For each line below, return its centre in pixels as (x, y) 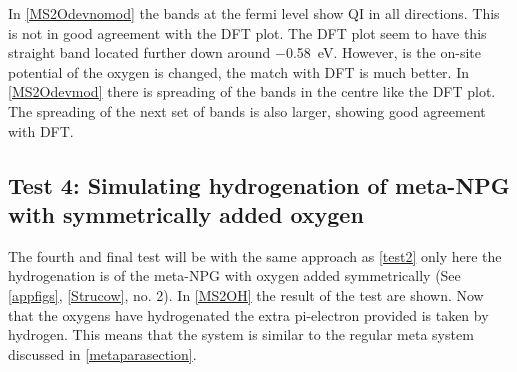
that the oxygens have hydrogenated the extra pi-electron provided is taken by (248, 314)
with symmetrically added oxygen (186, 213)
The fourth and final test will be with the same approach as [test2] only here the (255, 255)
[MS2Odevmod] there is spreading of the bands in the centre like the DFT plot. (252, 91)
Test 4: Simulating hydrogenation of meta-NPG (259, 184)
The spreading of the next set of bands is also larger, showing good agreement (247, 110)
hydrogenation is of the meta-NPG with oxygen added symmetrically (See (234, 275)
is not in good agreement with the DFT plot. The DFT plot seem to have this (247, 32)
